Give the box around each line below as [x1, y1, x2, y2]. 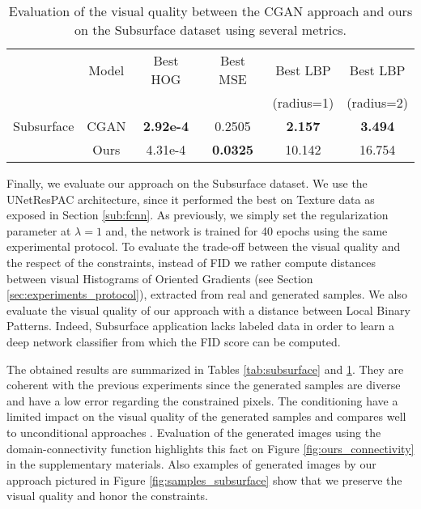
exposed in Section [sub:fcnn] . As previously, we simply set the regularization [6, 206, 389, 223]
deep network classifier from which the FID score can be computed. [6, 333, 341, 350]
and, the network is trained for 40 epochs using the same [105, 222, 388, 239]
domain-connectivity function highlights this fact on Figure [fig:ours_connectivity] [6, 439, 415, 456]
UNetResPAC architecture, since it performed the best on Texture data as [6, 190, 375, 207]
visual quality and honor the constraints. [6, 487, 208, 504]
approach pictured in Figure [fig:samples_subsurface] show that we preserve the [6, 471, 402, 488]
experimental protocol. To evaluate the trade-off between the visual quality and [6, 238, 401, 255]
